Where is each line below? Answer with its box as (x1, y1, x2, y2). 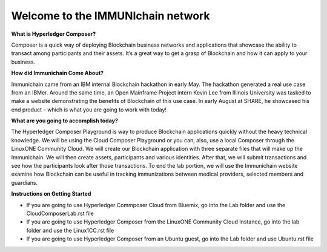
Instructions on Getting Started (11, 190, 91, 197)
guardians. (11, 179, 38, 186)
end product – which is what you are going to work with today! (11, 106, 167, 113)
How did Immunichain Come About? (11, 70, 104, 77)
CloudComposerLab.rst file (26, 210, 94, 217)
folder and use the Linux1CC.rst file (26, 227, 114, 234)
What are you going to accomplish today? (11, 117, 118, 124)
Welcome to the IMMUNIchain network (11, 9, 210, 22)
